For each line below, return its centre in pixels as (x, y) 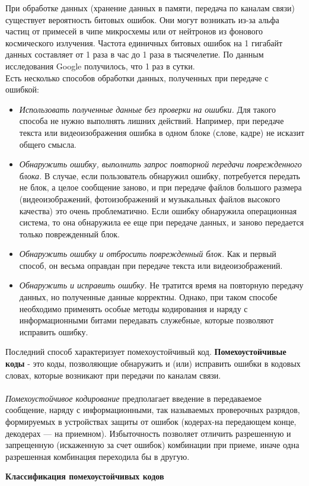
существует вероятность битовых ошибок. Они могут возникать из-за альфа (142, 19)
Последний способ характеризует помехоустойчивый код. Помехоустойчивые (146, 352)
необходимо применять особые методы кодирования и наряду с (133, 308)
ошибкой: (22, 89)
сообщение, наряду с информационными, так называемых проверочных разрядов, (153, 410)
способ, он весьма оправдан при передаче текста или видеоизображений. (151, 265)
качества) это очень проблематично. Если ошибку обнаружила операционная (158, 210)
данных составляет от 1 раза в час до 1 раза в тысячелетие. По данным (135, 54)
